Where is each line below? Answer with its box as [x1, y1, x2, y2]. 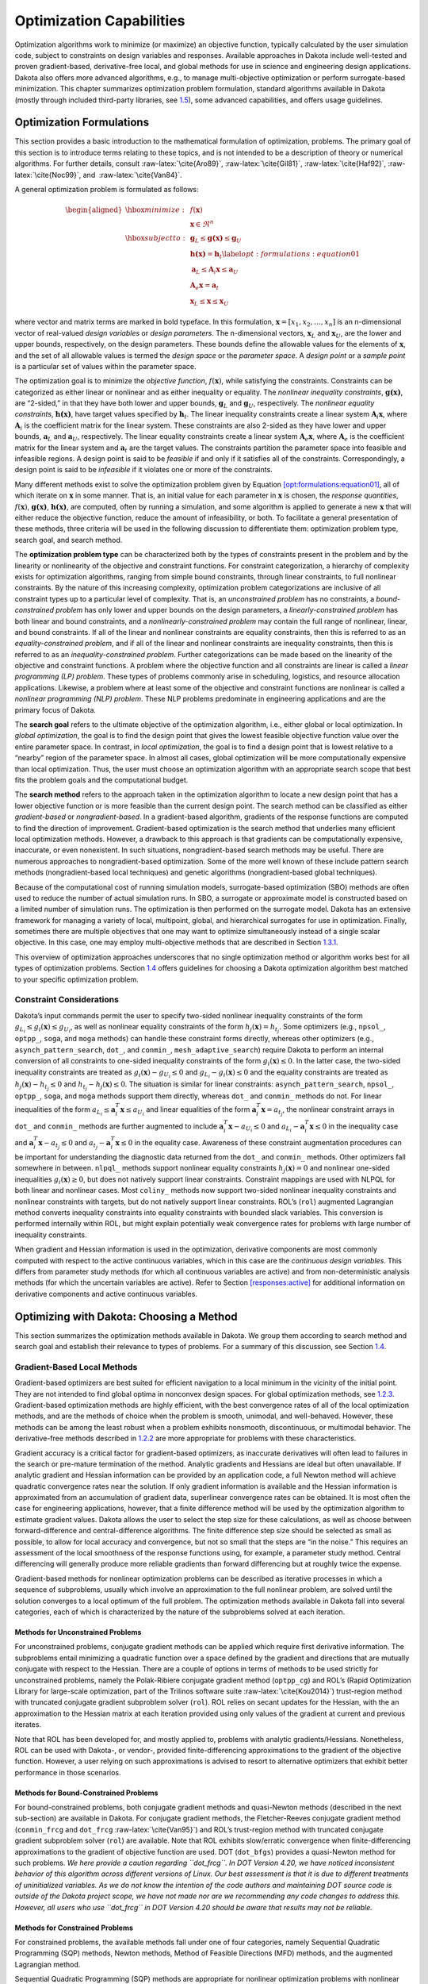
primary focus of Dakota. [14, 705, 97, 714]
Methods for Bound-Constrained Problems [14, 1788, 159, 1798]
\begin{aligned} [65, 206, 123, 214]
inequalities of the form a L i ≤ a [14, 1105, 117, 1117]
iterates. [14, 1720, 42, 1729]
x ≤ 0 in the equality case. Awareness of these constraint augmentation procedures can [115, 1138, 402, 1148]
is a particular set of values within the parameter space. [14, 361, 197, 371]
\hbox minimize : [125, 206, 185, 214]
